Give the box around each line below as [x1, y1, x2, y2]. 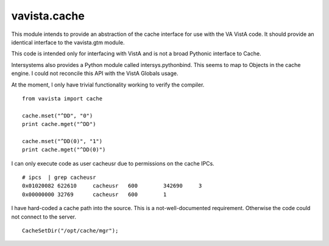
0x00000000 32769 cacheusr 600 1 [22, 191, 167, 198]
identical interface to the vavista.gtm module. [11, 38, 125, 46]
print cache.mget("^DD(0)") [22, 146, 106, 153]
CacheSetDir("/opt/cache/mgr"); [22, 227, 119, 234]
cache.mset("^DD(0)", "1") [22, 138, 103, 144]
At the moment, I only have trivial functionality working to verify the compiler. [11, 81, 205, 88]
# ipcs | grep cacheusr [22, 174, 96, 181]
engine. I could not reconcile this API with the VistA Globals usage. [11, 70, 179, 77]
